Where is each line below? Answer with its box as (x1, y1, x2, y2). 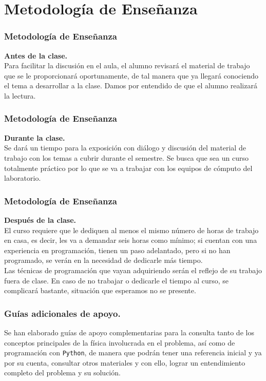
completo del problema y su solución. (4, 367, 121, 378)
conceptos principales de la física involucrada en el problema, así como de (4, 337, 235, 348)
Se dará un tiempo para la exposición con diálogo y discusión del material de (4, 142, 246, 153)
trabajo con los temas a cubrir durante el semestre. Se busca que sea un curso (4, 152, 249, 163)
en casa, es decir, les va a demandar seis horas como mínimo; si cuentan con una (4, 235, 257, 245)
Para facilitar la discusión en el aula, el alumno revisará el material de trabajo (4, 60, 250, 71)
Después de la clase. (4, 214, 77, 225)
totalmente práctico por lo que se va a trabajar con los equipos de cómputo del (4, 162, 253, 173)
